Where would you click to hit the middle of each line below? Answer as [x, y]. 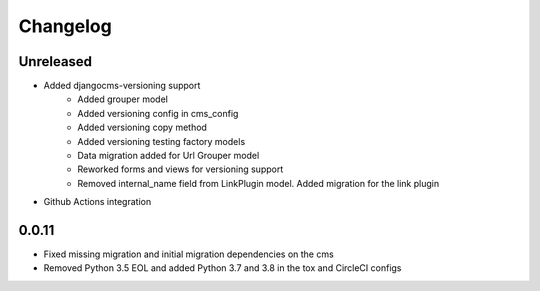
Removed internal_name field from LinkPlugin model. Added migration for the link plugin [258, 183]
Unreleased [55, 61]
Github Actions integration [97, 202]
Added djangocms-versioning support [122, 86]
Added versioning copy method [142, 127]
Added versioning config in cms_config [158, 113]
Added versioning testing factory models [161, 141]
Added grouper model [123, 99]
